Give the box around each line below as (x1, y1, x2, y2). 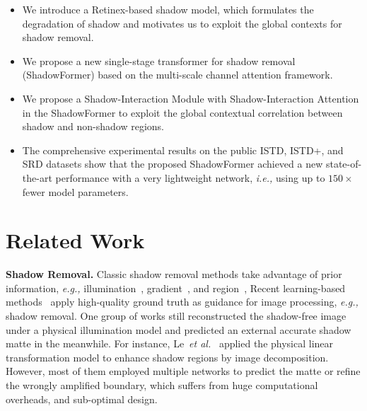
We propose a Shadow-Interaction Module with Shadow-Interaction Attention (22, 91, 359, 105)
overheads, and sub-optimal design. (6, 391, 158, 406)
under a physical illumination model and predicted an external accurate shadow (6, 322, 351, 337)
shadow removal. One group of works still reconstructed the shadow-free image (6, 308, 346, 323)
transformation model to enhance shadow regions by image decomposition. (6, 349, 329, 364)
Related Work (6, 226, 145, 255)
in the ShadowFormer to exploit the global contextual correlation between (22, 105, 343, 120)
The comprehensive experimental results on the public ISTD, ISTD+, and (22, 142, 344, 157)
